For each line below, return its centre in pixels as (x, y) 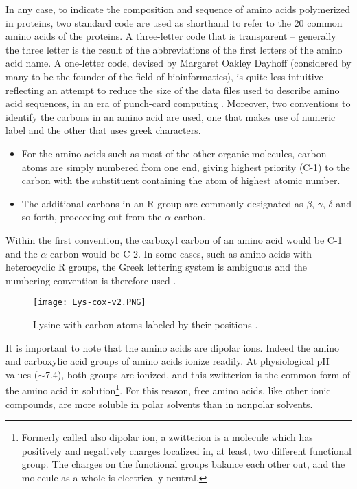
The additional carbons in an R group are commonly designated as (162, 203)
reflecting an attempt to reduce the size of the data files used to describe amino (173, 90)
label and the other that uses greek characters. (103, 130)
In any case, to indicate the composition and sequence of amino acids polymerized (178, 9)
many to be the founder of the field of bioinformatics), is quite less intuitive (164, 76)
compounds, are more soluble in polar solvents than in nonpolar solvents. (159, 403)
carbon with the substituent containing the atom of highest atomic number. (181, 180)
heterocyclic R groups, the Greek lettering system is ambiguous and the (157, 267)
